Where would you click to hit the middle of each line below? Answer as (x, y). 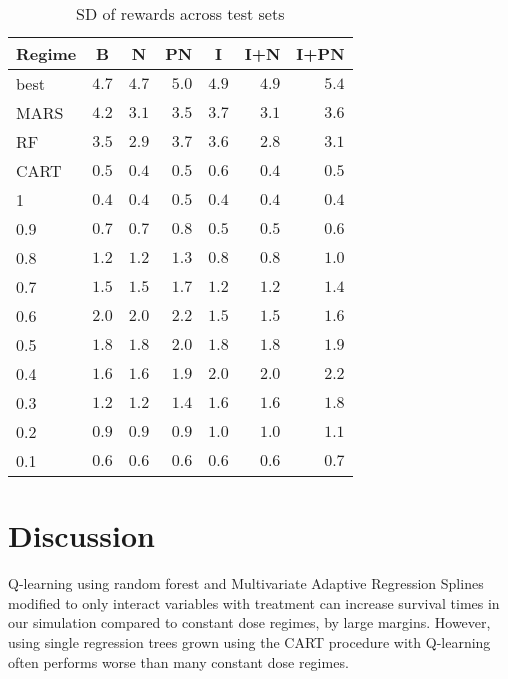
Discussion (81, 535)
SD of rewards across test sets (180, 13)
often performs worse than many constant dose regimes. (178, 661)
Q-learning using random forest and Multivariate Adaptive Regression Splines (246, 583)
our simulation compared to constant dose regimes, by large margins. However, (249, 622)
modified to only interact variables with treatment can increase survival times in (254, 602)
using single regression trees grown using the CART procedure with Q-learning (249, 641)
